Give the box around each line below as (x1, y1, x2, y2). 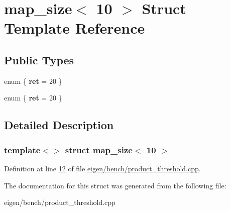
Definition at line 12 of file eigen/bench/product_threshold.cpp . (4, 163, 201, 173)
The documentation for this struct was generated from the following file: (4, 180, 226, 190)
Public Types (4, 52, 74, 67)
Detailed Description (4, 117, 114, 133)
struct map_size (65, 143, 133, 156)
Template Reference (4, 18, 145, 38)
